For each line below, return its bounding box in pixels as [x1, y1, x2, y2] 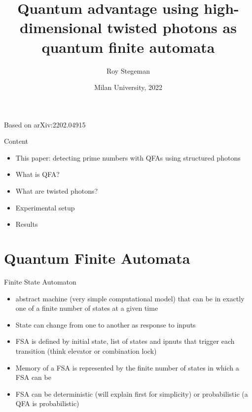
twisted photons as [107, 17, 237, 38]
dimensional [20, 17, 102, 38]
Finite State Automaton [4, 276, 76, 287]
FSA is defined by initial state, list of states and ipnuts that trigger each [15, 336, 235, 346]
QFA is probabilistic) [15, 398, 79, 409]
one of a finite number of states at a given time [15, 303, 158, 313]
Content [4, 136, 28, 146]
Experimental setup [15, 202, 75, 212]
